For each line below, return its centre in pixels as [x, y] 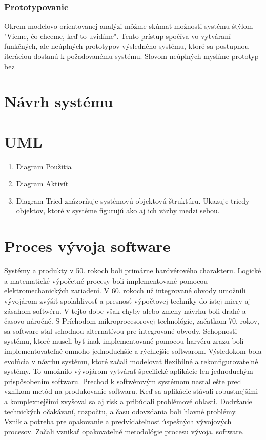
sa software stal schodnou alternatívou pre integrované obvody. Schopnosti [121, 331]
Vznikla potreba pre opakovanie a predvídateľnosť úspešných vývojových [118, 421]
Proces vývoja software [87, 246]
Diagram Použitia [44, 166]
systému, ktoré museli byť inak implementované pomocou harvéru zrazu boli [124, 341]
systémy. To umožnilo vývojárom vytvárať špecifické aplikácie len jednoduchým [129, 371]
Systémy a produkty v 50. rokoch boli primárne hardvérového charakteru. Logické [133, 271]
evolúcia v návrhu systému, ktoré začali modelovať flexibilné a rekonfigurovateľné [131, 361]
